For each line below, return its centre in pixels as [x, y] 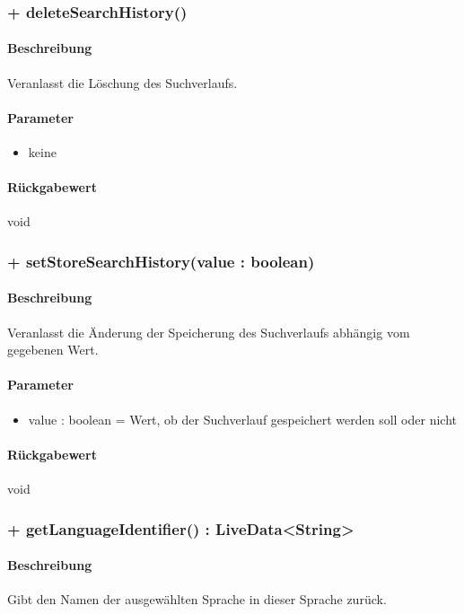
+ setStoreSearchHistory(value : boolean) [161, 261]
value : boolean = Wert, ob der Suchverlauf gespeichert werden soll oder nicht [242, 419]
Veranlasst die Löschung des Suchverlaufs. [123, 82]
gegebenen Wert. [53, 350]
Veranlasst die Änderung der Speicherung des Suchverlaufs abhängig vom [209, 332]
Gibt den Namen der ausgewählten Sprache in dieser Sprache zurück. [197, 599]
